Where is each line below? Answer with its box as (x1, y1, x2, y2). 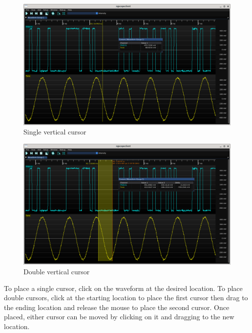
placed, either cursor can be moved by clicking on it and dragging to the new (4, 311, 234, 322)
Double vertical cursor (23, 266, 90, 276)
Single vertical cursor (23, 127, 86, 137)
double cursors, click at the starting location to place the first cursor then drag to (4, 292, 248, 303)
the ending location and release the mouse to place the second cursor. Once (4, 302, 230, 312)
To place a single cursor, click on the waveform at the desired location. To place (4, 283, 243, 293)
